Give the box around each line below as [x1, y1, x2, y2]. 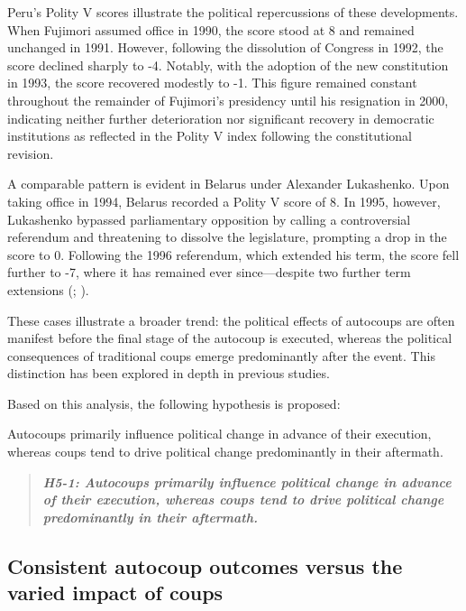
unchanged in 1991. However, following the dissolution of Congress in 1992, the [7, 38, 443, 57]
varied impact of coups [7, 579, 224, 606]
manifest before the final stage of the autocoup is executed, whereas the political [7, 329, 452, 347]
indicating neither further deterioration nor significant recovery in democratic [7, 108, 434, 127]
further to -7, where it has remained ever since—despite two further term [7, 263, 411, 282]
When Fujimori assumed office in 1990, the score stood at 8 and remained [7, 20, 415, 39]
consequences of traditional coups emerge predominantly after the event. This [7, 346, 435, 365]
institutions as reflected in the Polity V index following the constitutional [7, 126, 412, 145]
